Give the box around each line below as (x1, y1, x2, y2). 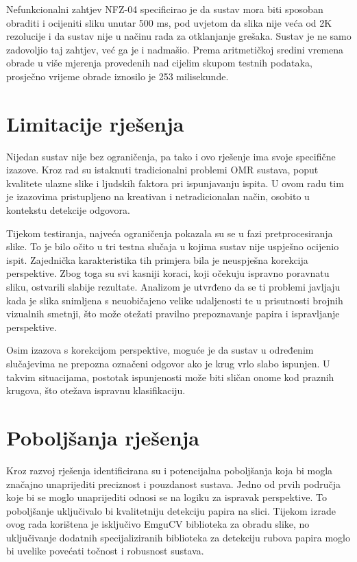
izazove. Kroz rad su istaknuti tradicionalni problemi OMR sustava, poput (6, 162, 319, 177)
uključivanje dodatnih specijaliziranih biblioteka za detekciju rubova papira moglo (6, 530, 350, 544)
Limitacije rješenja (6, 109, 184, 137)
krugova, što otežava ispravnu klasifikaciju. (6, 383, 186, 398)
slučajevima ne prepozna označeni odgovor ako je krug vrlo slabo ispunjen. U (6, 356, 330, 370)
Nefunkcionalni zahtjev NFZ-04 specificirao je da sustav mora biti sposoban (6, 2, 323, 16)
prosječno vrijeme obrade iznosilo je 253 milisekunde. (6, 69, 229, 83)
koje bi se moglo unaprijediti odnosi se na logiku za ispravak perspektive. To (6, 490, 327, 504)
